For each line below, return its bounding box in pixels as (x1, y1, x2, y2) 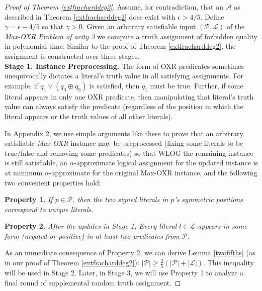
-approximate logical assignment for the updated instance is (74, 157, 258, 168)
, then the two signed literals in (72, 194, 168, 205)
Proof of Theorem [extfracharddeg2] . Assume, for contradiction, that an (5, 2, 224, 12)
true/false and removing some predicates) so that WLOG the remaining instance (5, 147, 253, 158)
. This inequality (203, 257, 254, 268)
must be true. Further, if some (150, 80, 243, 90)
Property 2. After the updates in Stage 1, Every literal (5, 221, 177, 231)
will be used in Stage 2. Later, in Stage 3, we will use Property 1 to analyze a (5, 267, 244, 278)
